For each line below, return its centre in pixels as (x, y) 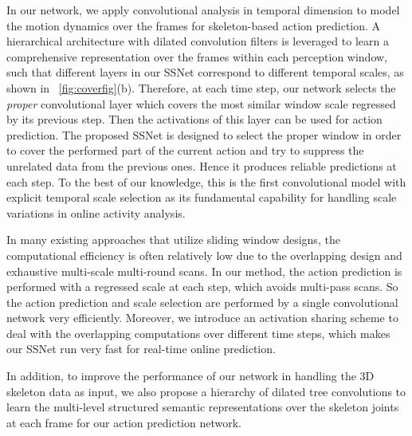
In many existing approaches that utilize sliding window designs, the (173, 240)
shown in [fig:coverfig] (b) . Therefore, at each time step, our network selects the (201, 87)
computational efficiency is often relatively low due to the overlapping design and (204, 255)
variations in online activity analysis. (96, 212)
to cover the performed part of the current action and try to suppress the (185, 150)
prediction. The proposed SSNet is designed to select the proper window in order (204, 134)
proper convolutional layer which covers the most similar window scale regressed (201, 103)
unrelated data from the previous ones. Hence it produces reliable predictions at (202, 165)
